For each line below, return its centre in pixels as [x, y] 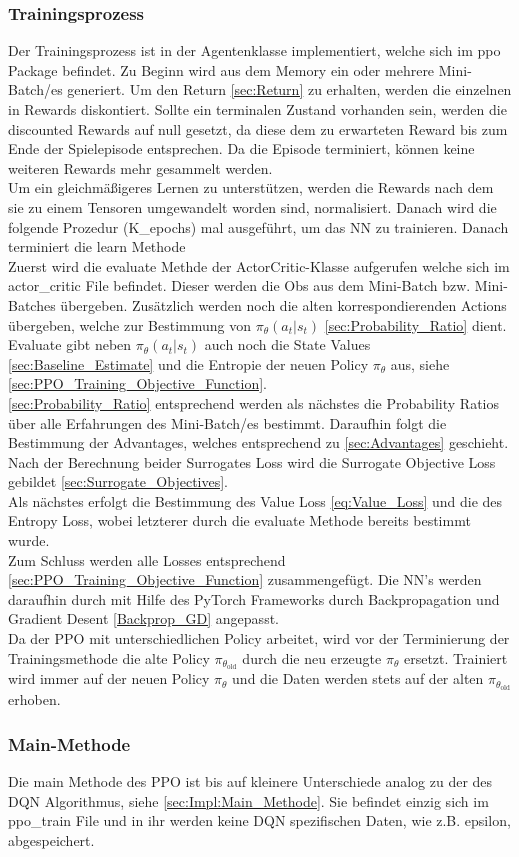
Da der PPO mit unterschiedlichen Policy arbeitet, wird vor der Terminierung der [259, 638]
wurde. [29, 540]
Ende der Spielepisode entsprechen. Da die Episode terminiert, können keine [241, 148]
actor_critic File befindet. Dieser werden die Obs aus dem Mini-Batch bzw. [239, 285]
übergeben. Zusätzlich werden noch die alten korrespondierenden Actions [283, 304]
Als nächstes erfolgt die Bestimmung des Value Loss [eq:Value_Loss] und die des [255, 500]
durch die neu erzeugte [312, 657]
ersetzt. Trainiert [455, 657]
